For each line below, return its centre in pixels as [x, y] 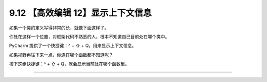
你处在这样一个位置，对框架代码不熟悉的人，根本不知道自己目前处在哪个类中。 [89, 37]
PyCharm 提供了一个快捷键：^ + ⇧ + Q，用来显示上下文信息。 [73, 46]
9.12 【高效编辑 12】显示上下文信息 [80, 13]
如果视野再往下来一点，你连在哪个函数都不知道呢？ [61, 55]
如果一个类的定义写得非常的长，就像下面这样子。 [59, 28]
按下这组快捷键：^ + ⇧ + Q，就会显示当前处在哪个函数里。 [69, 64]
